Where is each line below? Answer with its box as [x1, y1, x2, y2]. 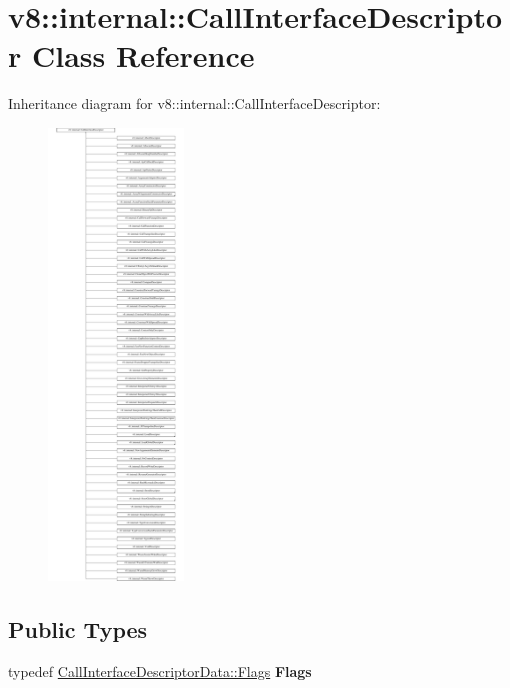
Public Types [8, 614, 148, 645]
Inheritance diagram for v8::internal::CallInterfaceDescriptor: [8, 93, 381, 114]
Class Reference [31, 35, 255, 76]
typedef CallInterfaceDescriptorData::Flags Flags [8, 661, 312, 682]
